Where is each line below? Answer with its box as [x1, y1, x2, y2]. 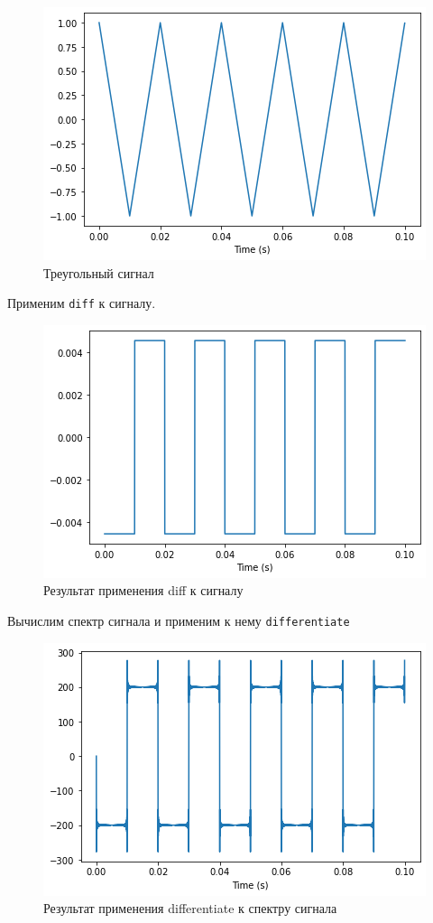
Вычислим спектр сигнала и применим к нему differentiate [7, 611, 350, 630]
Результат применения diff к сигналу [43, 581, 244, 600]
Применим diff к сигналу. [7, 294, 156, 312]
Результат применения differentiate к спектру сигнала [43, 899, 337, 918]
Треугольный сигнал [43, 263, 154, 282]
